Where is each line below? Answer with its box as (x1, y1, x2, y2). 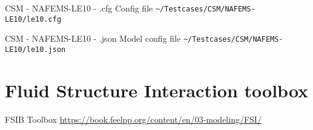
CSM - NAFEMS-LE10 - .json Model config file (5, 32, 181, 45)
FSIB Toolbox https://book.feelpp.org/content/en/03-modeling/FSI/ (5, 112, 262, 125)
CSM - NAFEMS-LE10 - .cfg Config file (5, 2, 153, 14)
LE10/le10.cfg (5, 15, 62, 24)
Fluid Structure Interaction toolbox (5, 77, 309, 102)
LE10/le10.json (5, 45, 66, 54)
